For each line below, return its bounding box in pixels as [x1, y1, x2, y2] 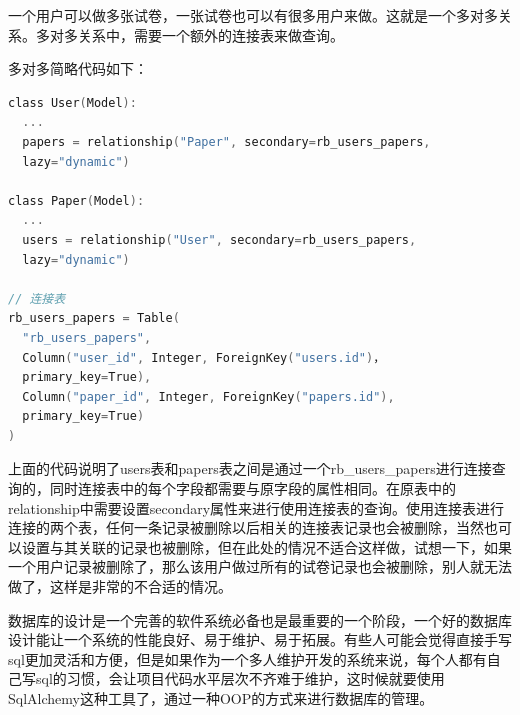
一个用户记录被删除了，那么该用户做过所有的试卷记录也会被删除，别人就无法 [8, 556, 512, 577]
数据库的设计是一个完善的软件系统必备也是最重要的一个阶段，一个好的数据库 [8, 609, 512, 630]
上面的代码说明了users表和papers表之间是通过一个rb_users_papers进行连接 [8, 458, 492, 479]
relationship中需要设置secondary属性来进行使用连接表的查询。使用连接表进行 [8, 497, 505, 518]
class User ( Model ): [8, 95, 137, 110]
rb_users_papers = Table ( [8, 311, 180, 326]
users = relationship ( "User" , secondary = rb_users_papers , [22, 232, 417, 247]
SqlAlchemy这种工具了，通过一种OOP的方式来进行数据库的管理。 [8, 688, 434, 708]
